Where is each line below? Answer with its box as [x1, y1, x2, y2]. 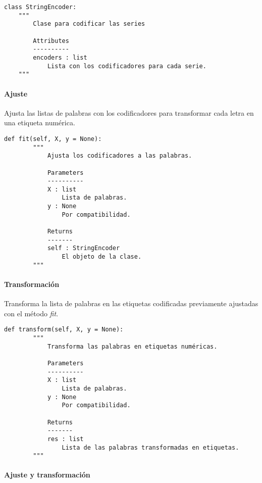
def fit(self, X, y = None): [4, 135, 102, 142]
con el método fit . [4, 308, 59, 318]
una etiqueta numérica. [4, 117, 75, 128]
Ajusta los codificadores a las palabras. [47, 152, 192, 160]
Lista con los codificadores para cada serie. [47, 62, 206, 70]
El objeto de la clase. [62, 253, 142, 261]
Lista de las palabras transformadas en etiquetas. [62, 444, 239, 451]
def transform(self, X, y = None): [4, 326, 124, 333]
